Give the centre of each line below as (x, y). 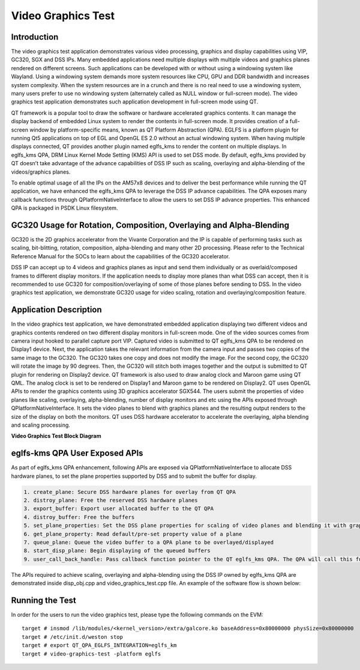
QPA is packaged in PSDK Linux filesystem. (64, 208)
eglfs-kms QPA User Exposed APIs (77, 453)
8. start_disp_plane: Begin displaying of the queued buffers (117, 551)
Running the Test (43, 600)
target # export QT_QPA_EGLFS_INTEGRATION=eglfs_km (99, 645)
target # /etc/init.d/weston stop (72, 637)
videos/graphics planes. (41, 172)
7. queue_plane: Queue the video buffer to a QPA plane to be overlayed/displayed (149, 542)
